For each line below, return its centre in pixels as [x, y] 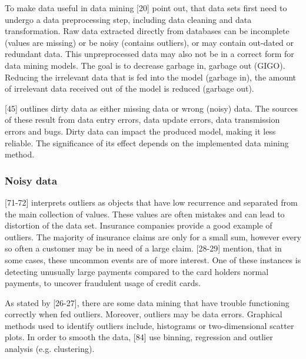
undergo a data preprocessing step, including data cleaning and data [128, 19]
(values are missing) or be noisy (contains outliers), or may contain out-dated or [149, 42]
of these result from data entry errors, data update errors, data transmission [142, 120]
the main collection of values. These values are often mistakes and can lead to [145, 214]
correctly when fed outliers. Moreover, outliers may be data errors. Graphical [144, 314]
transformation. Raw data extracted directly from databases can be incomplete [147, 31]
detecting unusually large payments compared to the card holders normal [137, 271]
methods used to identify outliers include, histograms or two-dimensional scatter [149, 325]
